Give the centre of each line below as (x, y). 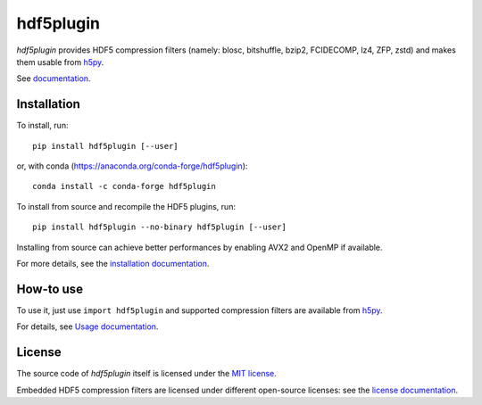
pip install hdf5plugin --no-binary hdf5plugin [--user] (160, 227)
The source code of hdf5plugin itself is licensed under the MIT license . (146, 374)
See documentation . (54, 79)
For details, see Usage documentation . (87, 326)
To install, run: (42, 126)
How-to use (50, 289)
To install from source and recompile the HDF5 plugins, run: (126, 206)
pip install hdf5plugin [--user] (105, 146)
